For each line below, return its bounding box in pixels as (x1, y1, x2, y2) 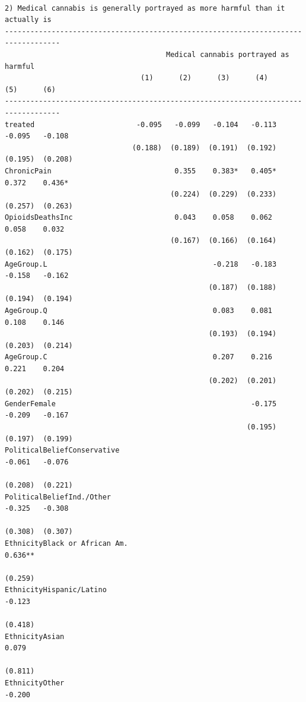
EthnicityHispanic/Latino (5, 586, 107, 595)
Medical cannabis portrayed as (166, 50, 289, 59)
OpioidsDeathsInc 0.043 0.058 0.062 (5, 213, 273, 222)
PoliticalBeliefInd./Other (5, 492, 111, 501)
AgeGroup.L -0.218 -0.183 (5, 260, 277, 268)
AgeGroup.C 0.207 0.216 (5, 353, 273, 362)
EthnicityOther (5, 679, 65, 688)
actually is (5, 15, 52, 24)
